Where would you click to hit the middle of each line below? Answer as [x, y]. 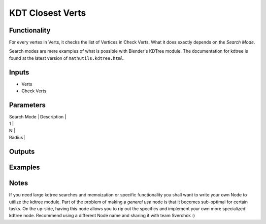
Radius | [17, 138]
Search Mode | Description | [38, 117]
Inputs [19, 72]
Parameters [27, 105]
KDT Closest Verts [48, 13]
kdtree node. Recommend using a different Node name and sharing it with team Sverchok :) [102, 216]
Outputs [22, 152]
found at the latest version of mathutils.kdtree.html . [67, 58]
